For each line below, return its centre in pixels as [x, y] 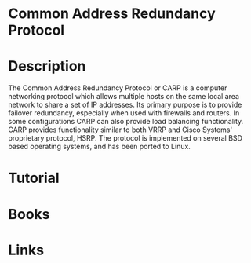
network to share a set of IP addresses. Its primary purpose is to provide [125, 105]
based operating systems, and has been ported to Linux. [99, 147]
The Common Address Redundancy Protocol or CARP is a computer [118, 88]
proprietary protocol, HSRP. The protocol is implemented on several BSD [125, 138]
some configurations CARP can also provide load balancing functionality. [126, 122]
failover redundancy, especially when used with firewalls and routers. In [124, 113]
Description [47, 66]
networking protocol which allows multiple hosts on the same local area [124, 97]
